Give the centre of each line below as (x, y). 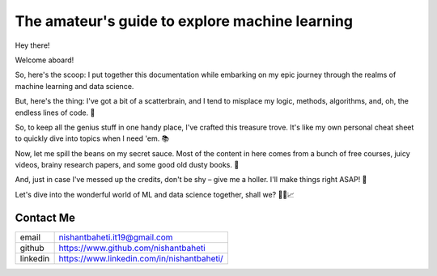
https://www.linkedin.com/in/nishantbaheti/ (141, 258)
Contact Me (45, 217)
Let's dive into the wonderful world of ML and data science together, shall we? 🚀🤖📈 (155, 194)
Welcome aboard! (45, 60)
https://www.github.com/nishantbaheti (132, 248)
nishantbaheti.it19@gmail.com (116, 237)
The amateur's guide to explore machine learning (184, 21)
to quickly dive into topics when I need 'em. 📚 (92, 138)
